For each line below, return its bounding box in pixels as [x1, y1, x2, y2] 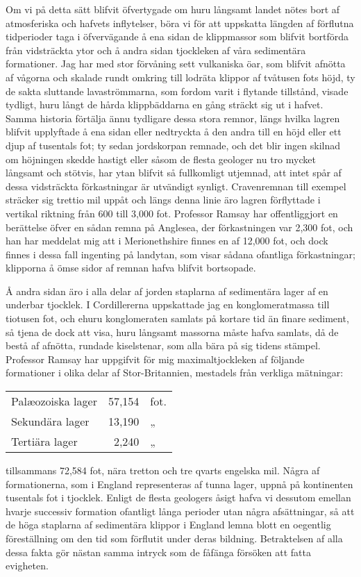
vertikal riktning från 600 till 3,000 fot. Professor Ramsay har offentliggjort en [6, 206, 338, 220]
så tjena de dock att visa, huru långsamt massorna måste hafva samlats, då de [6, 324, 339, 339]
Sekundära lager [11, 413, 90, 430]
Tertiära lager [11, 433, 78, 450]
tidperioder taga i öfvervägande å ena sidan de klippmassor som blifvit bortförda [6, 29, 349, 44]
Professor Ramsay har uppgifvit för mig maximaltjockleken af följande [6, 351, 305, 366]
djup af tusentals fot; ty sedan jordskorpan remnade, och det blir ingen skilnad [6, 137, 341, 152]
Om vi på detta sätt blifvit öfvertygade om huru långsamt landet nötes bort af [6, 2, 340, 16]
